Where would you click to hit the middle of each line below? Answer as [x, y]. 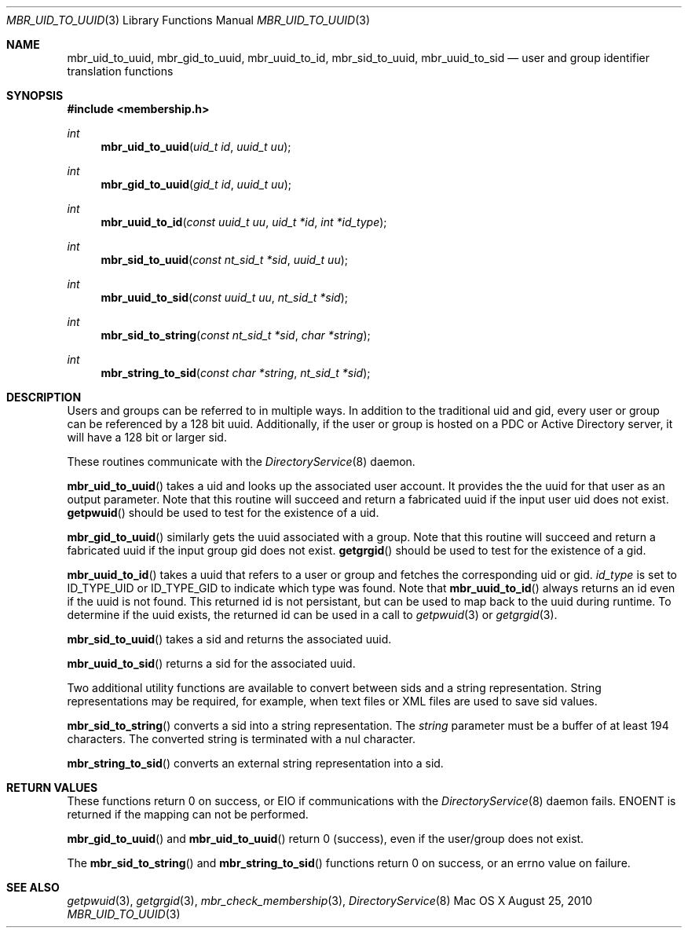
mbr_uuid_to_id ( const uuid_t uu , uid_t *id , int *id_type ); [244, 222]
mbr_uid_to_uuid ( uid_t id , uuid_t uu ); [196, 147]
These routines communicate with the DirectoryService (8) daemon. [241, 462]
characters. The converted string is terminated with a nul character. [242, 739]
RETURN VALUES [52, 787]
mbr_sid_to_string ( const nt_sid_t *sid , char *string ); [236, 335]
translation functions [120, 71]
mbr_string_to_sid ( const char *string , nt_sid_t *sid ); [236, 373]
